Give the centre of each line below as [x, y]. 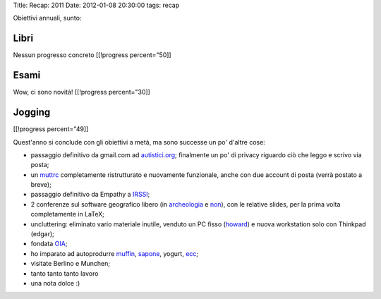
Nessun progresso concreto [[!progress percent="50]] [92, 55]
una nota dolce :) [55, 283]
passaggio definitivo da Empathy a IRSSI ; [90, 195]
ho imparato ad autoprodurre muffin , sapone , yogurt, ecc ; [115, 253]
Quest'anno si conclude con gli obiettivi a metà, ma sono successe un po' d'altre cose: [139, 142]
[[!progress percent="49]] [51, 129]
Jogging [32, 112]
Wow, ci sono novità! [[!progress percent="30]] [82, 92]
